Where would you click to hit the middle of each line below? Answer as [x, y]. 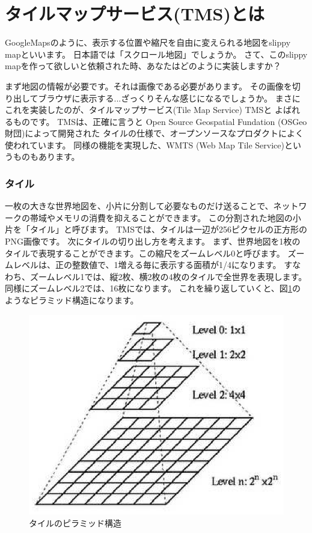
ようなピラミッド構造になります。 [72, 300]
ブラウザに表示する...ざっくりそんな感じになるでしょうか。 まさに [169, 98]
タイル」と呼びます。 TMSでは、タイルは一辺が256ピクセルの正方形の [168, 229]
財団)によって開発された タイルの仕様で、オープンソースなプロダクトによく [154, 133]
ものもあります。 [46, 157]
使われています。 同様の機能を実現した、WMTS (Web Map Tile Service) [145, 145]
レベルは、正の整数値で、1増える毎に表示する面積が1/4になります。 [147, 265]
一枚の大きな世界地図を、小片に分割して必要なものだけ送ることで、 [139, 206]
